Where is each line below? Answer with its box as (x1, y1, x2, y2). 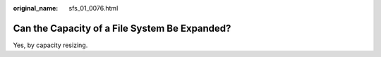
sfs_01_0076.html (68, 4, 119, 12)
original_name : (13, 4, 59, 12)
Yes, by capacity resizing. (13, 41, 88, 49)
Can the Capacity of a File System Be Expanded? (13, 22, 231, 34)
